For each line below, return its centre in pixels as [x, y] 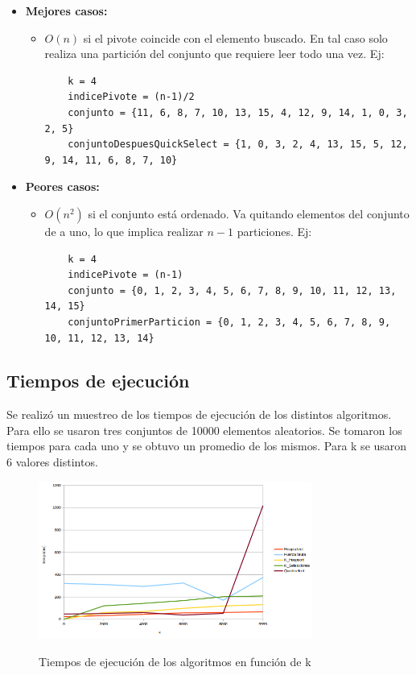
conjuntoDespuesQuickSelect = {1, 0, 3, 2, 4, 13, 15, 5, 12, [238, 145]
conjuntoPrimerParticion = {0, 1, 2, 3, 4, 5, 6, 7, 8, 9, [229, 322]
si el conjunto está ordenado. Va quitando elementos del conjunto [249, 213]
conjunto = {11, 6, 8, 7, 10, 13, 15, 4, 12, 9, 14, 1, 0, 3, [238, 112]
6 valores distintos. [52, 462]
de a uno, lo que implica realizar [124, 231]
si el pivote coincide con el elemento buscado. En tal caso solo [235, 37]
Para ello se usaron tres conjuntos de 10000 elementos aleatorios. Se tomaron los [204, 430]
